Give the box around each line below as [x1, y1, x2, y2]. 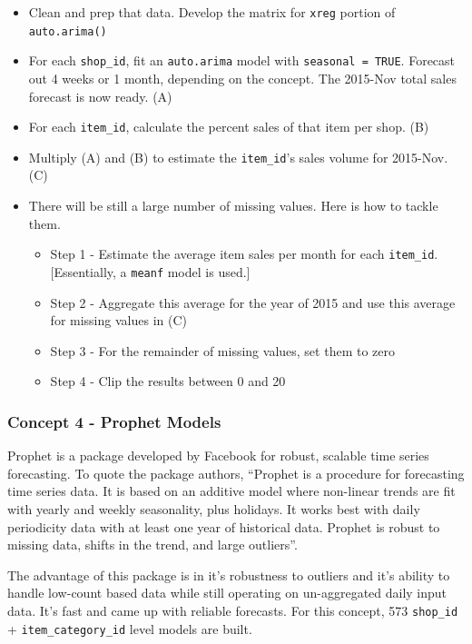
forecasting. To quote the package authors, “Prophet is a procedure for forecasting [7, 463, 465, 482]
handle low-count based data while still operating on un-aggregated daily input [7, 583, 447, 602]
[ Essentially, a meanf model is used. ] [50, 262, 251, 281]
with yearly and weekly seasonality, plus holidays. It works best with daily [7, 499, 420, 518]
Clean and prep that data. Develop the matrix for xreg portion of [28, 3, 396, 21]
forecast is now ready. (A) [28, 86, 172, 105]
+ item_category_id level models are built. [7, 619, 252, 638]
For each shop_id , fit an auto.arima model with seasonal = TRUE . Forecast [28, 51, 456, 70]
